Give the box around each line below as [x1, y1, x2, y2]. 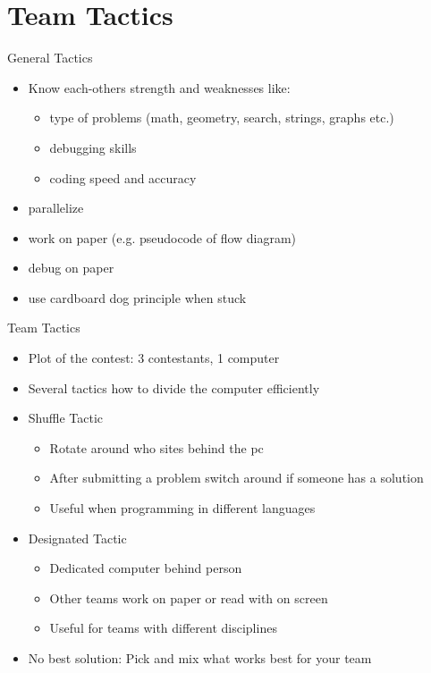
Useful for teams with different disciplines [49, 618, 277, 637]
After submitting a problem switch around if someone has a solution [49, 468, 424, 487]
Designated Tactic [28, 528, 127, 547]
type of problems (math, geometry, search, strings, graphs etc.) [49, 108, 394, 127]
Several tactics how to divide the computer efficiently [28, 378, 320, 397]
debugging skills [49, 138, 137, 156]
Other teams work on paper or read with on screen [49, 588, 328, 607]
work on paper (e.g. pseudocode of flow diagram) [28, 228, 297, 247]
